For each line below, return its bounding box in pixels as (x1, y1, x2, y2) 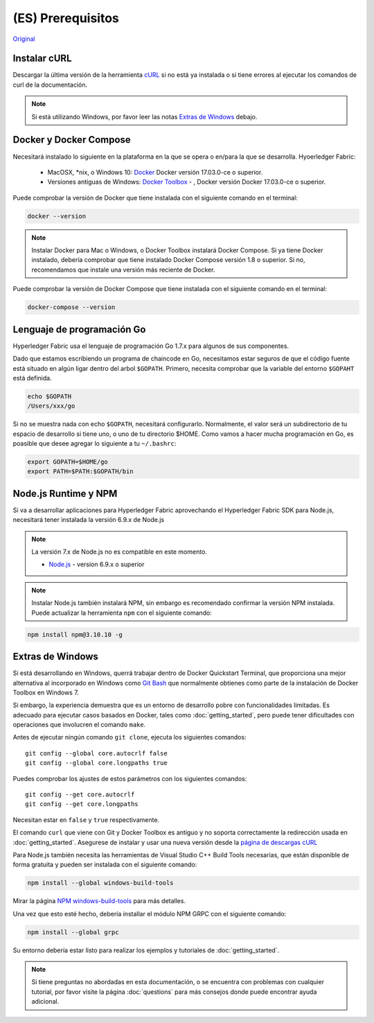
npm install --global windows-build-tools (27, 879, 174, 887)
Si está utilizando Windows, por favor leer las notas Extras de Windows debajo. (31, 112, 258, 121)
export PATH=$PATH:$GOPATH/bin (27, 468, 134, 475)
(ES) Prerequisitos (12, 10, 119, 26)
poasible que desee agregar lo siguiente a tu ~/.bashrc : (12, 439, 177, 448)
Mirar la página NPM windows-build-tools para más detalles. (12, 897, 186, 905)
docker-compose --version (27, 304, 116, 311)
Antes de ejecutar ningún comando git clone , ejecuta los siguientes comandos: (12, 733, 247, 742)
